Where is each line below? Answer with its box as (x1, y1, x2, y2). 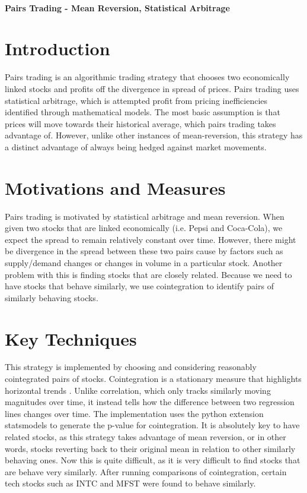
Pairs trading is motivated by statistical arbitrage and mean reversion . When (5, 210, 284, 222)
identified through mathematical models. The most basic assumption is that (5, 106, 280, 118)
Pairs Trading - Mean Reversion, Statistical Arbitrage (5, 1, 230, 14)
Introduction (5, 36, 110, 61)
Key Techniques (5, 326, 137, 350)
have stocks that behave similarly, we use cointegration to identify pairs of (5, 280, 274, 292)
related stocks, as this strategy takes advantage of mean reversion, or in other (5, 431, 286, 443)
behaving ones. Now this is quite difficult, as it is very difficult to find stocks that (5, 454, 300, 466)
